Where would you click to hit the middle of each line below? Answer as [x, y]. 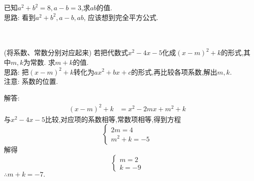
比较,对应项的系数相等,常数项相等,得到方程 [113, 119]
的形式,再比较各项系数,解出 [174, 71]
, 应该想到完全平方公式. [121, 17]
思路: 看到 [20, 17]
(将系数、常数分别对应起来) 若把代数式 [66, 52]
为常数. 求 [39, 62]
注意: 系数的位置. [31, 81]
